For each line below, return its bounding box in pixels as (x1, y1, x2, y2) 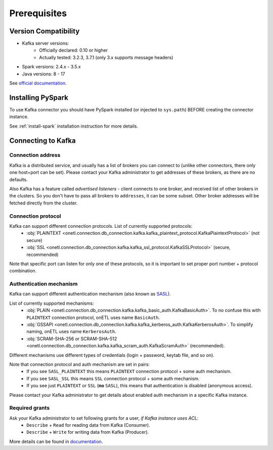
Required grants (9, 404, 50, 412)
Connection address (9, 152, 61, 159)
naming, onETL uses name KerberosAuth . (26, 329, 116, 335)
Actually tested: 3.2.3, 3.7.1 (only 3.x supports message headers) (39, 54, 173, 60)
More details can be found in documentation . (9, 438, 103, 444)
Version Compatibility (9, 27, 80, 35)
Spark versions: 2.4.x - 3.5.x (22, 64, 81, 70)
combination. (9, 268, 37, 274)
